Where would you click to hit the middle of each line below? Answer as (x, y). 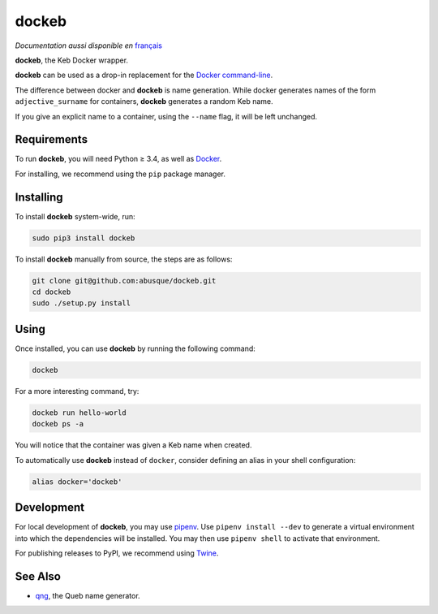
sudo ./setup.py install (82, 303)
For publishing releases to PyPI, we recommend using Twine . (117, 553)
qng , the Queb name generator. (88, 595)
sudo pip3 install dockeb (84, 238)
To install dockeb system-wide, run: (75, 216)
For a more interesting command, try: (77, 391)
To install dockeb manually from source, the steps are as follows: (124, 259)
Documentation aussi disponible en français (88, 45)
